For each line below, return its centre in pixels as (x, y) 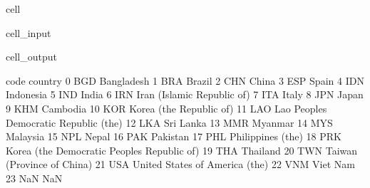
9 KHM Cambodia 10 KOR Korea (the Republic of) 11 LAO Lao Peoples (166, 108)
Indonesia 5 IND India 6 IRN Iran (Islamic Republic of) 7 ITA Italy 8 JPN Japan (185, 94)
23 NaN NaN (34, 178)
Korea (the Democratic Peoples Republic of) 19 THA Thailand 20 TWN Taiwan (182, 150)
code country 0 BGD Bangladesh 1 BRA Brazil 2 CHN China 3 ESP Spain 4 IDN (185, 80)
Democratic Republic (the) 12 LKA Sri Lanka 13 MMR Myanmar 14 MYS (169, 122)
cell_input (29, 32)
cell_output (31, 57)
